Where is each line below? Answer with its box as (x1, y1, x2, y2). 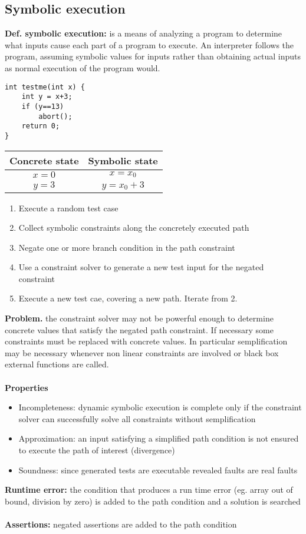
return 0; (21, 122, 60, 131)
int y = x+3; (21, 92, 73, 101)
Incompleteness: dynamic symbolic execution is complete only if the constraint (18, 401, 302, 413)
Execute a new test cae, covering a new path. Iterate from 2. (18, 292, 238, 304)
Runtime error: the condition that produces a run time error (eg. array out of (5, 483, 293, 496)
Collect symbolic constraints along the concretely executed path (18, 221, 249, 234)
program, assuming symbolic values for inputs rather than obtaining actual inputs (5, 50, 301, 62)
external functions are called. (5, 358, 109, 370)
